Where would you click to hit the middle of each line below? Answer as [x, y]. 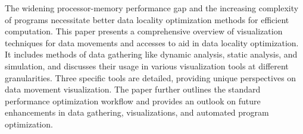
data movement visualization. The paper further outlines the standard [133, 89]
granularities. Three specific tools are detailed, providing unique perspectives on [151, 77]
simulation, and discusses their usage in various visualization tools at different [147, 66]
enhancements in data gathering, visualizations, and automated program [137, 112]
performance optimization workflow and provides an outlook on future [133, 100]
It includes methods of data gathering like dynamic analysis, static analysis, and [151, 54]
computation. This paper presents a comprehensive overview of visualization [144, 31]
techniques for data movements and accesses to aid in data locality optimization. [152, 42]
